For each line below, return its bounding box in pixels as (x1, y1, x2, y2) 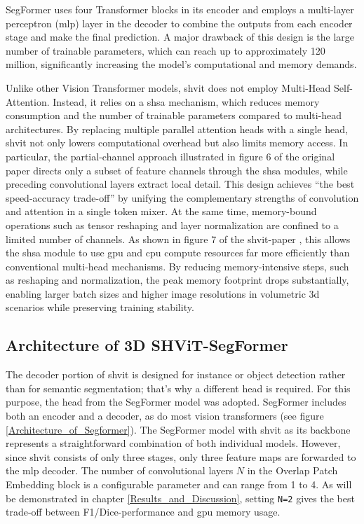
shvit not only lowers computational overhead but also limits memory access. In (6, 135, 349, 150)
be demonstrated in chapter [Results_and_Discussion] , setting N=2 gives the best (6, 490, 355, 505)
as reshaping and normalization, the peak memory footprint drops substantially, (6, 273, 349, 287)
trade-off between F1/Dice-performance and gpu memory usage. (6, 504, 281, 519)
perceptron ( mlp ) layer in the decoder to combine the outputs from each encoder (6, 15, 353, 30)
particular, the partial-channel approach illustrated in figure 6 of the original (6, 149, 335, 163)
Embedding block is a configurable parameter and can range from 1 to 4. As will (6, 477, 352, 492)
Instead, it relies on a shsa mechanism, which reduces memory (53, 94, 320, 109)
